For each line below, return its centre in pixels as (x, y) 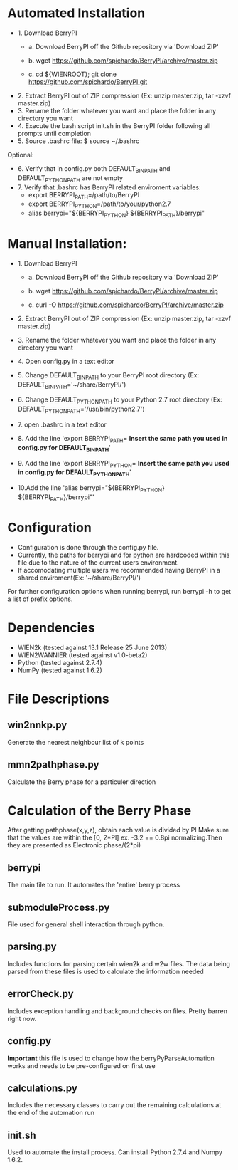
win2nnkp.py (37, 725)
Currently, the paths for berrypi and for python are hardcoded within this (124, 555)
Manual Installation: (67, 244)
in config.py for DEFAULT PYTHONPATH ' (74, 473)
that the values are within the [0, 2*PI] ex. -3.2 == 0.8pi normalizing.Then (115, 837)
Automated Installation (76, 13)
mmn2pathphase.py (53, 764)
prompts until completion (54, 133)
